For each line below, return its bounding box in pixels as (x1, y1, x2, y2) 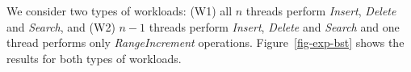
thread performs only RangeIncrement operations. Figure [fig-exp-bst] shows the (6, 34, 405, 51)
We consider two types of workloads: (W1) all (6, 2, 233, 19)
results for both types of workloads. (6, 49, 182, 66)
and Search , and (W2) (6, 18, 115, 35)
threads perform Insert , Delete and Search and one (149, 18, 400, 35)
